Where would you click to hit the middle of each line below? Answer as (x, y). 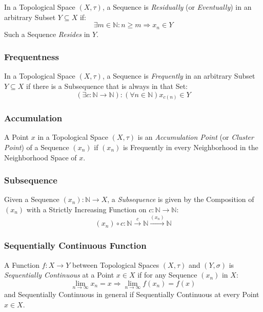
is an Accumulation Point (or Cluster (196, 137)
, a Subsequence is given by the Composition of (181, 199)
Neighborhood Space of (41, 157)
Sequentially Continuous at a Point (59, 275)
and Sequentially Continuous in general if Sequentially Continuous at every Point (132, 294)
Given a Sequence (32, 199)
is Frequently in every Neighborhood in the (190, 147)
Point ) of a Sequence (37, 147)
